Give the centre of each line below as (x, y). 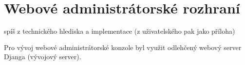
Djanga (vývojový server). (43, 57)
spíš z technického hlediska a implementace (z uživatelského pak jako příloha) (120, 31)
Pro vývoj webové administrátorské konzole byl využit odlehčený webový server (123, 47)
